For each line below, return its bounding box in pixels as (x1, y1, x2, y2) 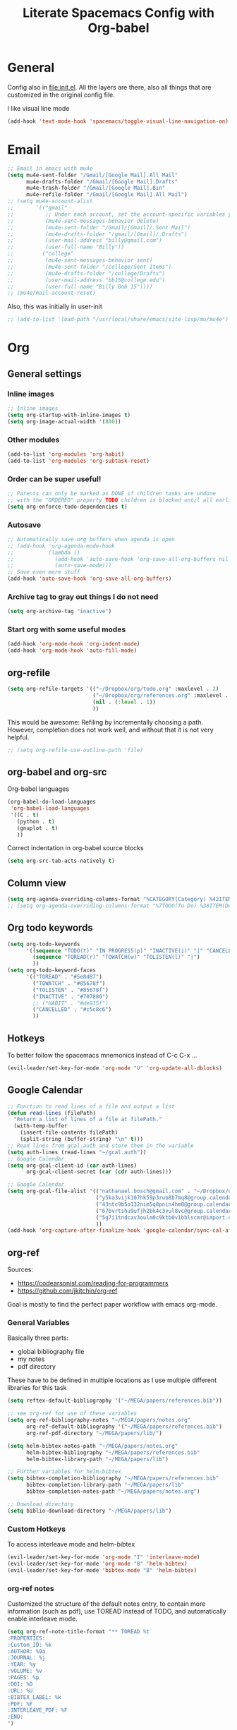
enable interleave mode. (7, 1614, 78, 1623)
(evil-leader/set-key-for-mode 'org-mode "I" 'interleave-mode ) (7, 1554, 200, 1561)
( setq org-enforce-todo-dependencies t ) (7, 503, 128, 510)
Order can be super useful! (7, 474, 102, 484)
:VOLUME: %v (7, 1667, 42, 1675)
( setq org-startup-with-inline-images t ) (7, 411, 131, 418)
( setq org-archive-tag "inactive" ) (7, 608, 112, 615)
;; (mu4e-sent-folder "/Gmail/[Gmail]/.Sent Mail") (7, 224, 191, 231)
